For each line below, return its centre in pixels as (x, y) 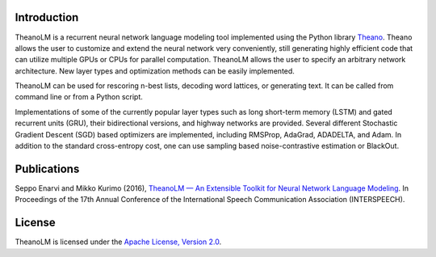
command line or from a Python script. (79, 97)
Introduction (47, 17)
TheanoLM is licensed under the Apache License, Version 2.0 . (118, 242)
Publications (47, 169)
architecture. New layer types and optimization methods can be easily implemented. (155, 71)
